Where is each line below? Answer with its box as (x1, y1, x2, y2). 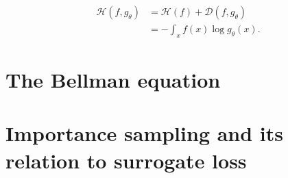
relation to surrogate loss (5, 146, 247, 174)
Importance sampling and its (5, 119, 284, 147)
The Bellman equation (5, 66, 221, 94)
